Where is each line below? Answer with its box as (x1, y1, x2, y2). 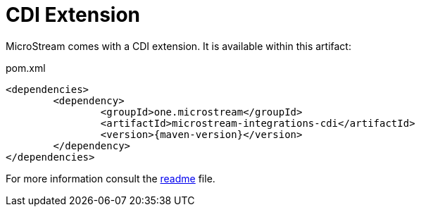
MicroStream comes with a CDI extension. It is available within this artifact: (6, 39, 351, 52)
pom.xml (6, 61, 46, 74)
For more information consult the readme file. (6, 172, 215, 185)
